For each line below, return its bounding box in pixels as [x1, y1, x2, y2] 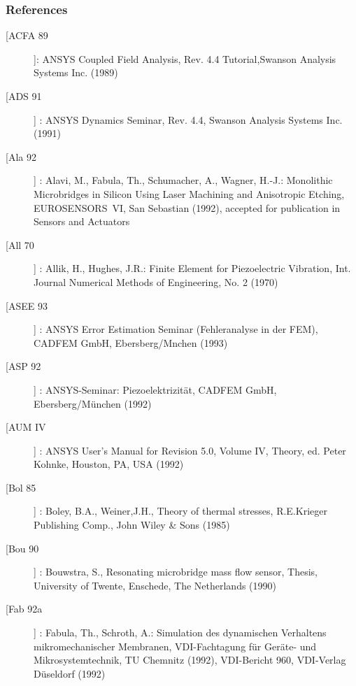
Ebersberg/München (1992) [34, 396, 152, 410]
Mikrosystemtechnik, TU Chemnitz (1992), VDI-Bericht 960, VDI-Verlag [34, 652, 346, 667]
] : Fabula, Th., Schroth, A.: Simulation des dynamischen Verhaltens [34, 625, 327, 640]
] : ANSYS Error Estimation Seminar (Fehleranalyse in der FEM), [34, 322, 318, 336]
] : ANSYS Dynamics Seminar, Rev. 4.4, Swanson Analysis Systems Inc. [34, 112, 343, 127]
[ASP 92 [6, 359, 41, 373]
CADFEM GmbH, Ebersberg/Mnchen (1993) [34, 335, 228, 350]
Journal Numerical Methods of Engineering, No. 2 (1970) [34, 274, 278, 289]
